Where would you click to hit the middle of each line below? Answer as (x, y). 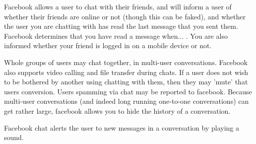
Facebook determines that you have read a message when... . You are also (116, 36)
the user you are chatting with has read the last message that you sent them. (121, 26)
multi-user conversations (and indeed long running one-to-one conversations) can (127, 101)
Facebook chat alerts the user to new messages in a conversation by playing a (122, 127)
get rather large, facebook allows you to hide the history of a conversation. (117, 110)
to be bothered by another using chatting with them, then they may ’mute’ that (126, 82)
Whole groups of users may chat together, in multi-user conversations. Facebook (126, 62)
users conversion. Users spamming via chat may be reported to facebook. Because (128, 91)
